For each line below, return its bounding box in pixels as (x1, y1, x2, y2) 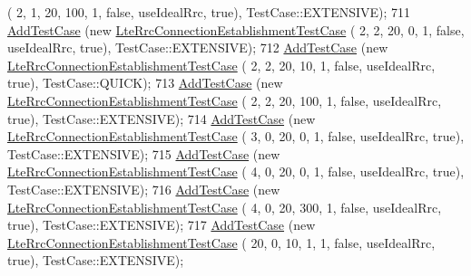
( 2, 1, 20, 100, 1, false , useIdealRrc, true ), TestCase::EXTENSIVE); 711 (7, 3, 411, 21)
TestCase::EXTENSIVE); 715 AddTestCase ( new (7, 144, 280, 163)
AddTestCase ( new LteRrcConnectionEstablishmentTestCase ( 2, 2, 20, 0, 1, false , (7, 20, 465, 39)
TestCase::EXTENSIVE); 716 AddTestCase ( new (7, 179, 280, 198)
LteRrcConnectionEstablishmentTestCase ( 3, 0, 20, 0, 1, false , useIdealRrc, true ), (7, 127, 465, 146)
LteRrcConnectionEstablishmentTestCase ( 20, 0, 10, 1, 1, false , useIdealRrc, (7, 233, 436, 252)
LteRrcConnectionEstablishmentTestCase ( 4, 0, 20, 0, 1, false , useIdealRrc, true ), (7, 162, 465, 181)
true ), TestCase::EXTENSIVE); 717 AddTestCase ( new (7, 215, 316, 234)
